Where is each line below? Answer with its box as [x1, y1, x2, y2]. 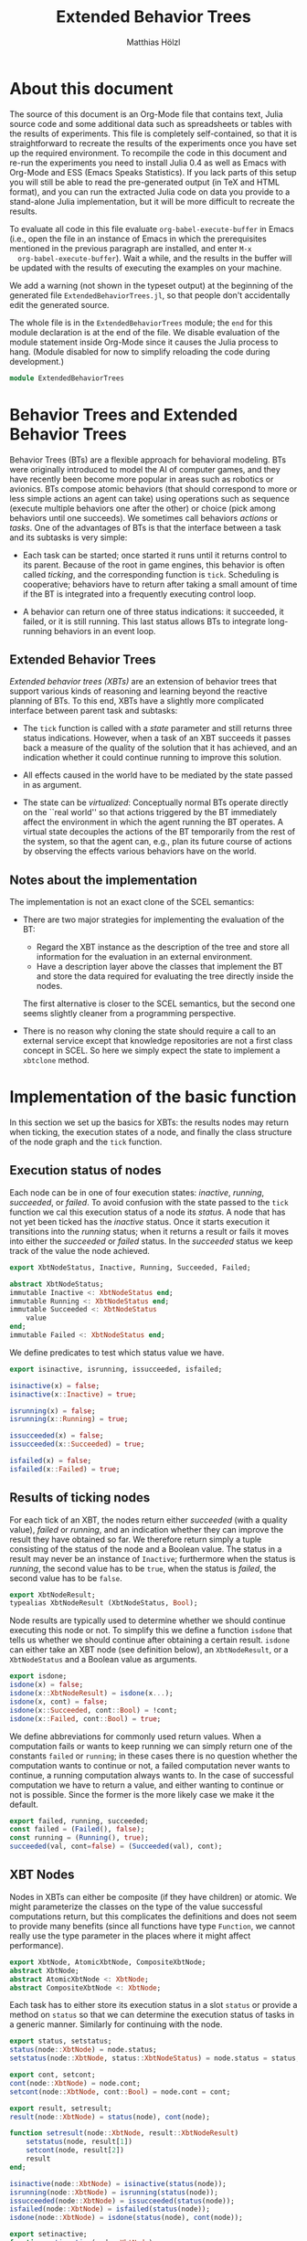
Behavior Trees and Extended [9, 404, 238, 425]
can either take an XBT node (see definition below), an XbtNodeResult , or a [9, 1644, 289, 1655]
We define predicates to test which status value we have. [9, 1346, 225, 1358]
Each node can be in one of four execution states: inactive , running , [9, 1186, 265, 1198]
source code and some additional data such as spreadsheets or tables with [9, 118, 292, 129]
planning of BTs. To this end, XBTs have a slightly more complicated [9, 696, 265, 706]
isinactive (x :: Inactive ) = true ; [9, 1389, 137, 1399]
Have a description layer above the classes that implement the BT [36, 961, 283, 972]
